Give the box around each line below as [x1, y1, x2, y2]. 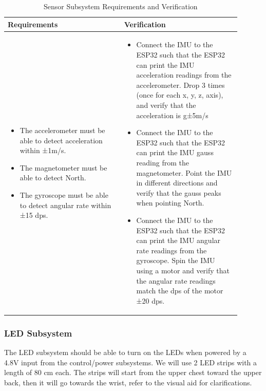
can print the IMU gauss [136, 147, 214, 158]
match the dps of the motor [136, 285, 223, 296]
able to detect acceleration [20, 135, 103, 145]
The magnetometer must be [20, 162, 107, 173]
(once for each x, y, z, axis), [136, 89, 223, 100]
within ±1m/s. [20, 145, 66, 156]
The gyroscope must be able [20, 189, 108, 200]
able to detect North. [20, 172, 86, 183]
